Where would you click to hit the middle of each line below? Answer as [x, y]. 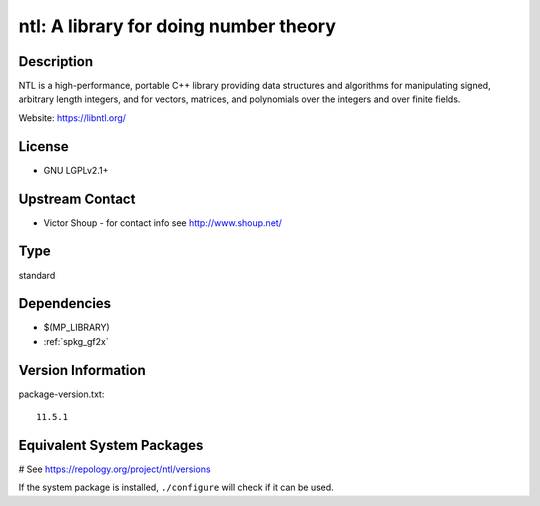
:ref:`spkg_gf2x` [76, 341]
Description [56, 61]
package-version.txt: [61, 394]
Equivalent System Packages [111, 445]
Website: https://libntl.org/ [72, 117]
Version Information [82, 370]
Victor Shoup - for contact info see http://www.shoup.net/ [162, 222]
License [43, 146]
